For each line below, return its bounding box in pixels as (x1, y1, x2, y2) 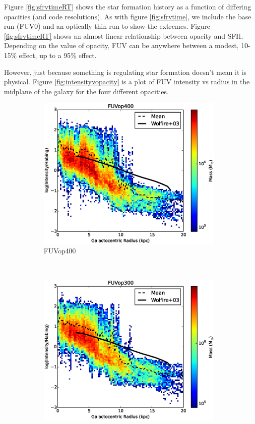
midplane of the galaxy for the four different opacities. (4, 86, 169, 96)
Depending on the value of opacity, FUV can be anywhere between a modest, (4, 40, 239, 51)
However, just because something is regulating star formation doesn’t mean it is (4, 66, 247, 77)
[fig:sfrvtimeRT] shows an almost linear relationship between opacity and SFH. (4, 30, 243, 41)
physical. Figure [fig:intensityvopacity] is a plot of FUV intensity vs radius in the (4, 76, 250, 87)
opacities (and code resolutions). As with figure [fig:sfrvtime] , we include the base (4, 11, 251, 21)
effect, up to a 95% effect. (19, 50, 97, 60)
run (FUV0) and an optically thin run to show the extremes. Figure (4, 21, 210, 31)
